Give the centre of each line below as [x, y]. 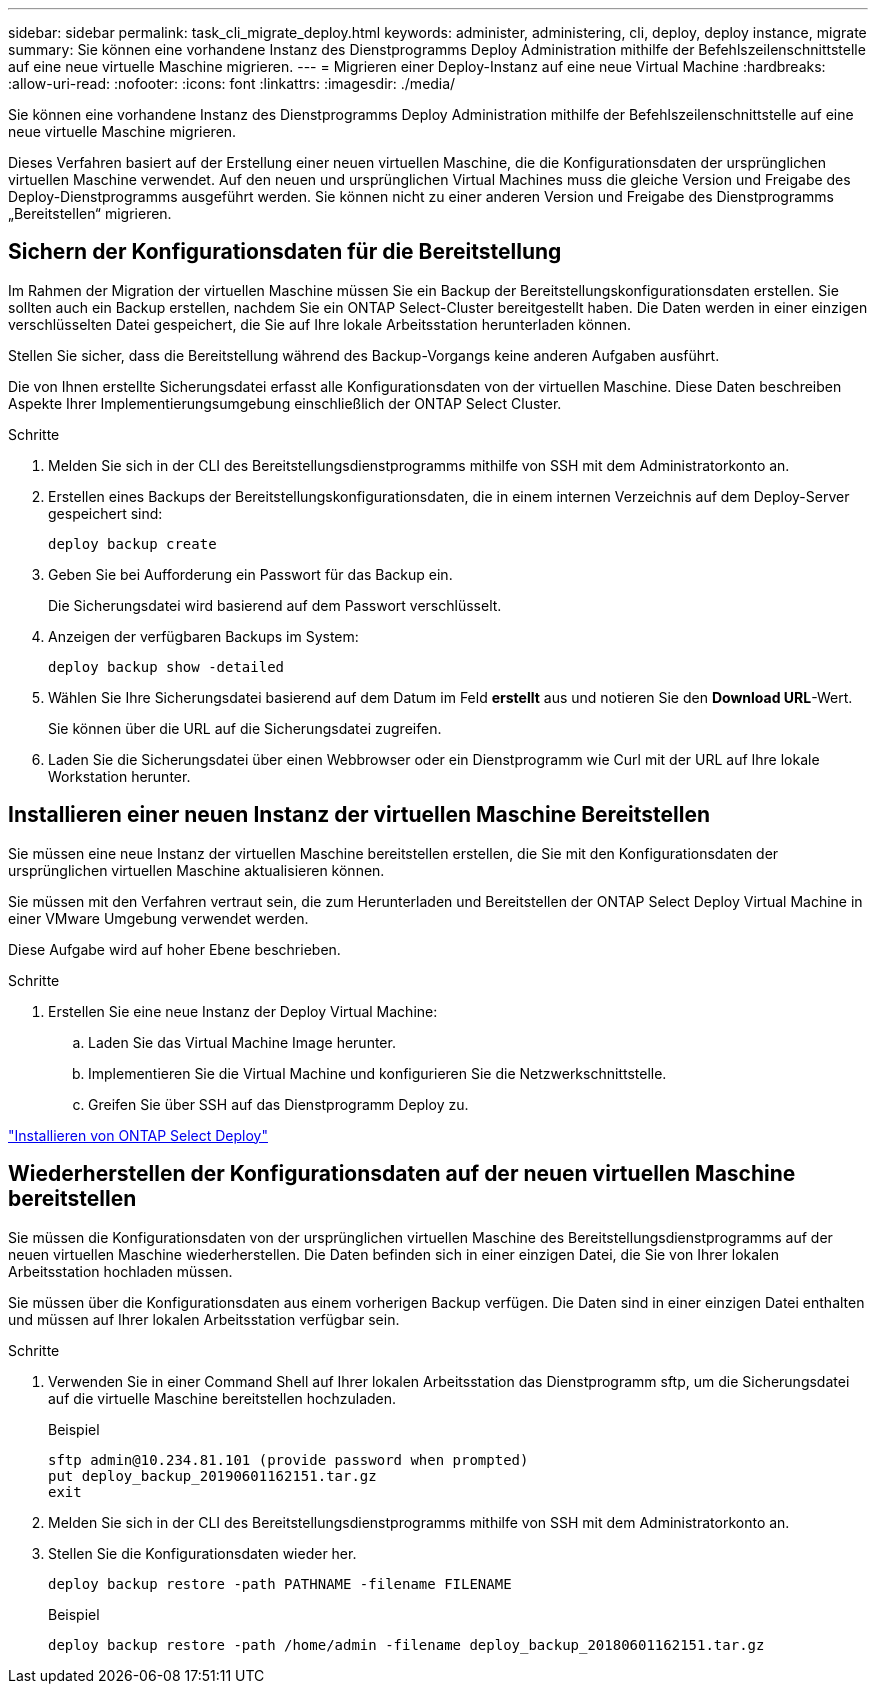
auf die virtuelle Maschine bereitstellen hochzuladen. [222, 1398]
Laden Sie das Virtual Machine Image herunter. [242, 1042]
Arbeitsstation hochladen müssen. [120, 1271]
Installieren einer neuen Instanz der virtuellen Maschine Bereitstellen [359, 815]
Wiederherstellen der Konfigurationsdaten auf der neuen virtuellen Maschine [402, 1174]
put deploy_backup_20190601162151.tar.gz [212, 1475]
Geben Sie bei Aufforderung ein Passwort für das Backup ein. [250, 574]
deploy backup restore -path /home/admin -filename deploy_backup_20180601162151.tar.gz [406, 1644]
